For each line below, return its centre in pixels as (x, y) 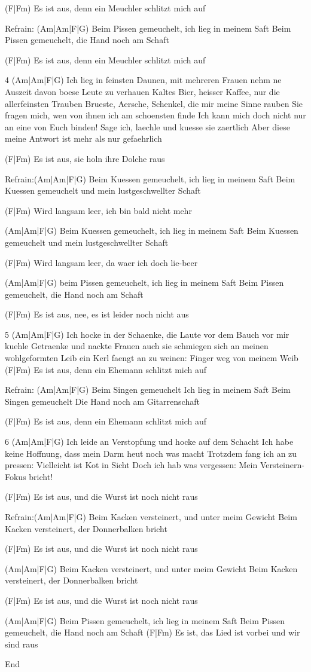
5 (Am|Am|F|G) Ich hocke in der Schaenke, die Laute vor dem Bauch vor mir (147, 334)
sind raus (22, 644)
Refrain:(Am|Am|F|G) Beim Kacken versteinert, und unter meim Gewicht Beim (151, 517)
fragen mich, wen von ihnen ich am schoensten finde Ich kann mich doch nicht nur (155, 115)
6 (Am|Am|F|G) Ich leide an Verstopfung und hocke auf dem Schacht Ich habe (149, 442)
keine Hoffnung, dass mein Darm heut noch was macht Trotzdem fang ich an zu (151, 453)
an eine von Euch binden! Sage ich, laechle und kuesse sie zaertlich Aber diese (147, 126)
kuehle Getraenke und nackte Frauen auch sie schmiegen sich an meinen (137, 346)
